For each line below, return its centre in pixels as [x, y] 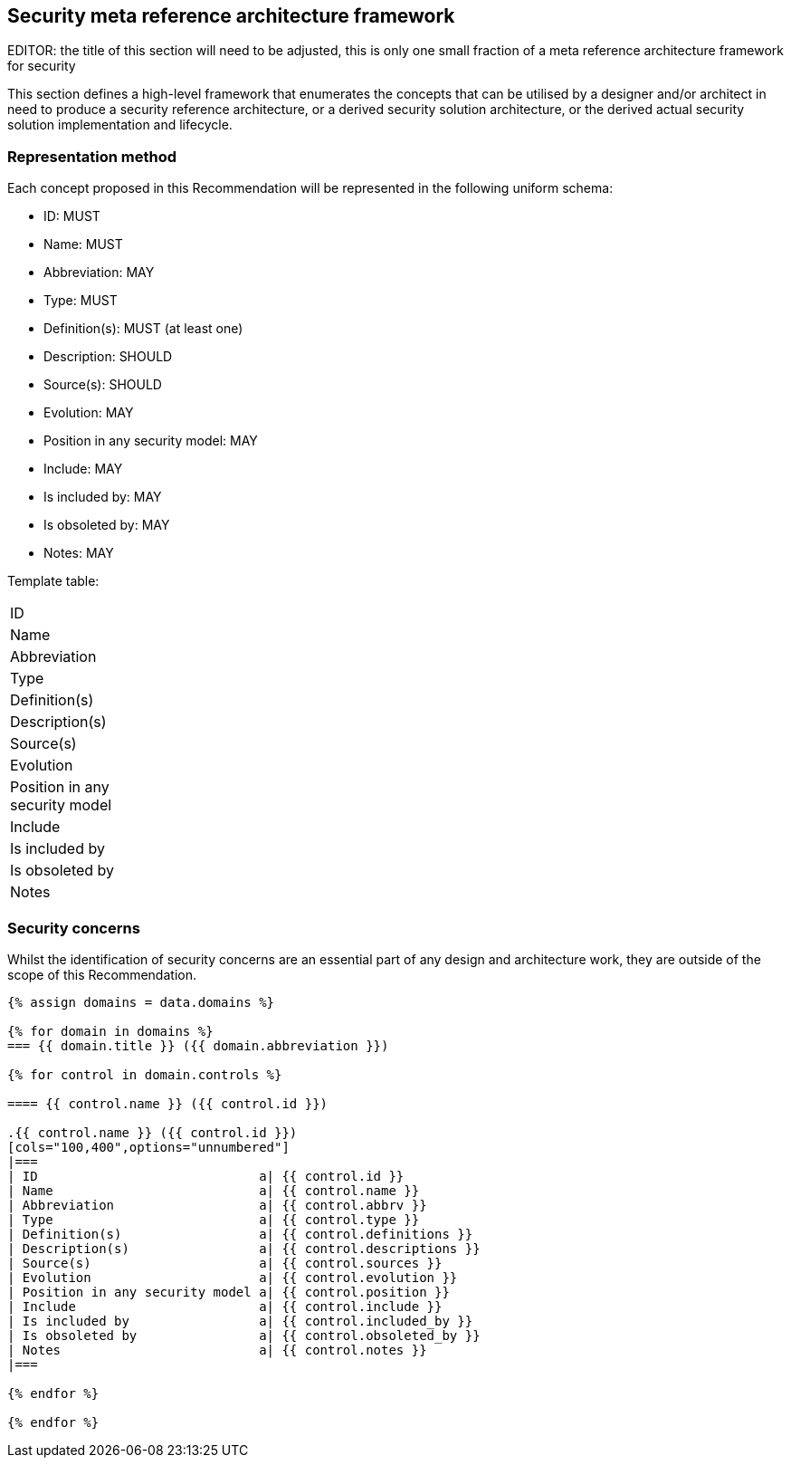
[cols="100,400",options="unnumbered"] [148, 1147]
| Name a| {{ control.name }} [214, 1190]
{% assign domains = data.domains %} [141, 1002]
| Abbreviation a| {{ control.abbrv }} [217, 1205]
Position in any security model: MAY [151, 441]
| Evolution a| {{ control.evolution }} [233, 1277]
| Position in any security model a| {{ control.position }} [229, 1292]
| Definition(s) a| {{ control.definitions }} [240, 1234]
